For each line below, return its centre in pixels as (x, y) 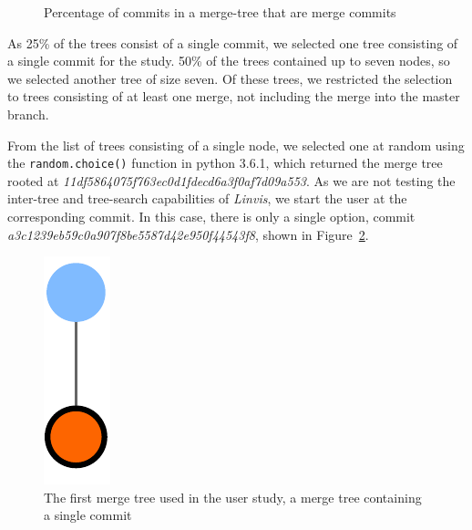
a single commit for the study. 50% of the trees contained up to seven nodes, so (229, 61)
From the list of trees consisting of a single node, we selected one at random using (236, 145)
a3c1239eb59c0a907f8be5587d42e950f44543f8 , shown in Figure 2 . (188, 234)
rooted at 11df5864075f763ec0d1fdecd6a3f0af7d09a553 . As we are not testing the (231, 180)
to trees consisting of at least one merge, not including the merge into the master (234, 96)
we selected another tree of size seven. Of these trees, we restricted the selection (230, 78)
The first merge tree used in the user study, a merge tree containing (233, 497)
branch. (28, 114)
